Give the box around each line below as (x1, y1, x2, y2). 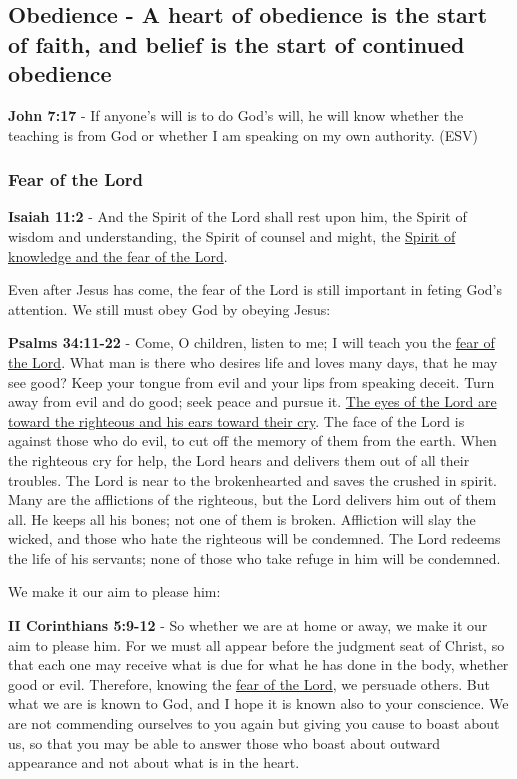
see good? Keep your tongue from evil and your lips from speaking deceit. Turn (8, 371, 495, 392)
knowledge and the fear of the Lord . (8, 245, 228, 266)
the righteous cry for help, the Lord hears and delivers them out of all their (8, 449, 470, 470)
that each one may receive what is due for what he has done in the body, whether (8, 654, 509, 675)
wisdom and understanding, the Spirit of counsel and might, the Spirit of (8, 225, 456, 246)
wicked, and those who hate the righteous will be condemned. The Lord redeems (8, 528, 501, 549)
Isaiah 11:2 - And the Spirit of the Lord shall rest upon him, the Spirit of (8, 206, 467, 227)
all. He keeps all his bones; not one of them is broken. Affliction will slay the (8, 508, 476, 529)
